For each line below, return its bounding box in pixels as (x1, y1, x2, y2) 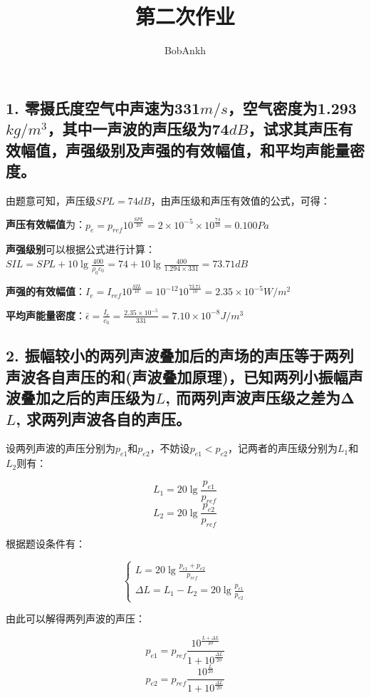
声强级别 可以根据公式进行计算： (6, 242, 155, 257)
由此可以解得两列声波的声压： (6, 611, 145, 626)
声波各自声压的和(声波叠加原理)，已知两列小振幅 (6, 365, 348, 387)
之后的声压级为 (50, 386, 155, 409)
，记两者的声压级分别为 (227, 441, 338, 456)
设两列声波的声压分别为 (6, 441, 115, 456)
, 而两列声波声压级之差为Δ (165, 386, 355, 409)
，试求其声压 (248, 118, 338, 140)
